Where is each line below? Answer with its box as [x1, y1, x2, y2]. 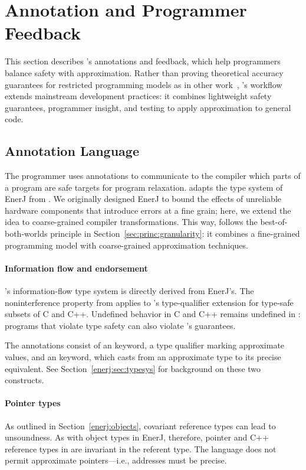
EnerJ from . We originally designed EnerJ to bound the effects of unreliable [5, 192, 281, 205]
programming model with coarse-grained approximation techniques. [5, 239, 248, 251]
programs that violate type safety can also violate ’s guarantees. [5, 319, 236, 331]
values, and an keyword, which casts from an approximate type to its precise [5, 351, 281, 363]
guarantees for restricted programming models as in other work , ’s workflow [5, 78, 282, 90]
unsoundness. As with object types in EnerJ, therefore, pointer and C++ [5, 431, 269, 443]
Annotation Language [5, 142, 139, 160]
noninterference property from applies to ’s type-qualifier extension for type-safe [5, 296, 294, 308]
